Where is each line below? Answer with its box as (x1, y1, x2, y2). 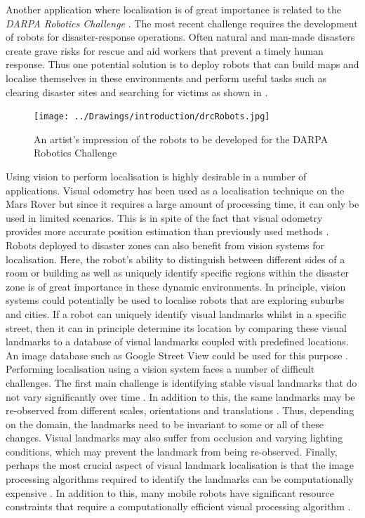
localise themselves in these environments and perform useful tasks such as (6, 70, 327, 85)
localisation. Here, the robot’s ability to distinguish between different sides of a (6, 251, 345, 266)
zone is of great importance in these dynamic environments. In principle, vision (6, 279, 346, 293)
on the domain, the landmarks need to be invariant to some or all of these (6, 416, 324, 431)
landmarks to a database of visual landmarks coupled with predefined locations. (6, 334, 349, 349)
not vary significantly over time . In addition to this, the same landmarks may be (6, 389, 355, 404)
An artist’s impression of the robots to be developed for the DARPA (34, 131, 328, 146)
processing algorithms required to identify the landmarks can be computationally (6, 472, 354, 486)
